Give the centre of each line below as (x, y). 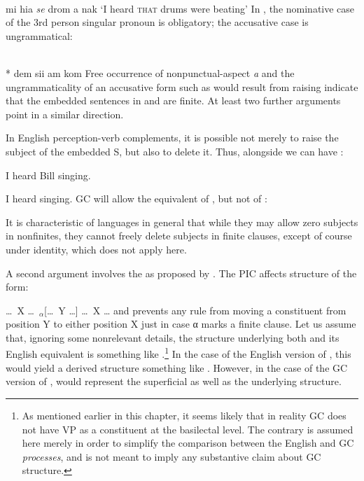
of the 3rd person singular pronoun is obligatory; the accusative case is (157, 22)
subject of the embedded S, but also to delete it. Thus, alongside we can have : (175, 151)
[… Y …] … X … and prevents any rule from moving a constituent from (195, 310)
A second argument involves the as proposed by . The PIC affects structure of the (181, 273)
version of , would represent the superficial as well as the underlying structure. (174, 381)
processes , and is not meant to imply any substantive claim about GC (171, 456)
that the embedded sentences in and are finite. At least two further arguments (173, 100)
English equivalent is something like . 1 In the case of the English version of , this (178, 353)
